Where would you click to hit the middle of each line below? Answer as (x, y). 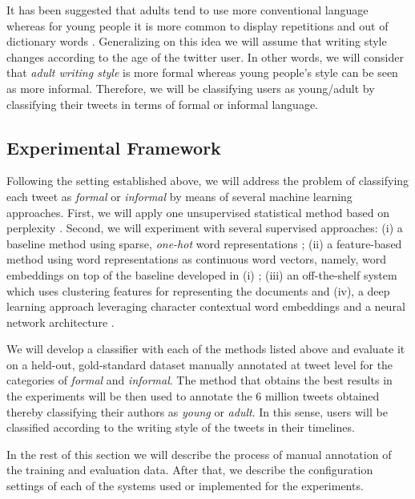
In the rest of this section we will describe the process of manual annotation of (199, 454)
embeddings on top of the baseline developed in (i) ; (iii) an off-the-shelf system (202, 274)
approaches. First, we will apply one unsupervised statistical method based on (198, 212)
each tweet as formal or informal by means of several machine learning (179, 196)
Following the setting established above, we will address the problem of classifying (208, 181)
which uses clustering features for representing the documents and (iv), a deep (198, 290)
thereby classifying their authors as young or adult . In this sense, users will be (197, 411)
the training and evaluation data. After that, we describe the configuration (190, 470)
